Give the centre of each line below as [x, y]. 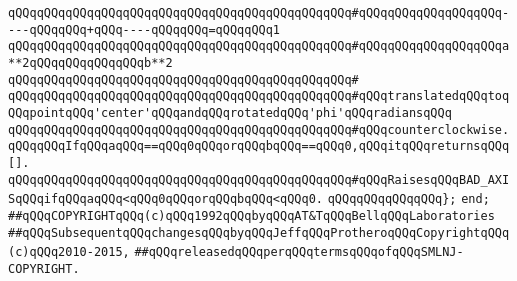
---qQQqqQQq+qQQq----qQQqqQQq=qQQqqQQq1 [144, 29]
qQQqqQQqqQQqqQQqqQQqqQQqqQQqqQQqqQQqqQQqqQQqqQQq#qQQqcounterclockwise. [259, 129]
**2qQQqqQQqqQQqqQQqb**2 [90, 62]
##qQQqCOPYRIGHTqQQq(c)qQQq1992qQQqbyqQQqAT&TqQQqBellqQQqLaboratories [251, 215]
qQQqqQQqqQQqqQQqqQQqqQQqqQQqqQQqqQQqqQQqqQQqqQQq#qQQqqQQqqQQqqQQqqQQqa [259, 46]
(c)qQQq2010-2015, [69, 252]
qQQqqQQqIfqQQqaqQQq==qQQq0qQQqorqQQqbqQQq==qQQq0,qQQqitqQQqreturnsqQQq [259, 146]
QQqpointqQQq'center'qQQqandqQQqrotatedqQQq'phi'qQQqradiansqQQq [230, 112]
